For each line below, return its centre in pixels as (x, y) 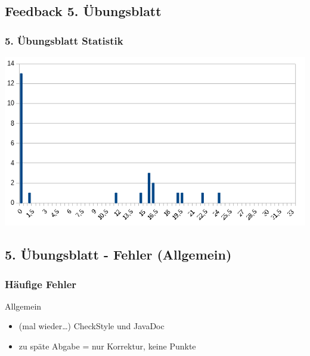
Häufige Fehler (41, 284)
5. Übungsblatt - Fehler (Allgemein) (118, 254)
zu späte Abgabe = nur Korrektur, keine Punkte (107, 346)
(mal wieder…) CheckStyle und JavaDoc (92, 326)
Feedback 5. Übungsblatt (83, 11)
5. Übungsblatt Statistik (64, 40)
